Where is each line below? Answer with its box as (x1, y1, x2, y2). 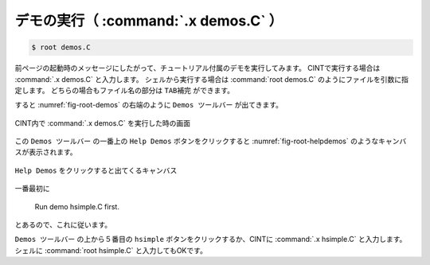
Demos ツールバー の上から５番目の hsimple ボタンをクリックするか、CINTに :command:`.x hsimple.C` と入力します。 (14, 235, 407, 244)
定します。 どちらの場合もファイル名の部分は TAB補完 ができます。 (14, 85, 235, 95)
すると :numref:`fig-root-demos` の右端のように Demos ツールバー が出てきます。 (14, 100, 283, 110)
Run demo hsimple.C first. (34, 201, 119, 211)
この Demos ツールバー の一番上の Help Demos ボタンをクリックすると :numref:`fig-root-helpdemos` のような (14, 136, 379, 146)
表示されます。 (28, 147, 77, 157)
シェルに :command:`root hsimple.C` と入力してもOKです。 (14, 245, 207, 255)
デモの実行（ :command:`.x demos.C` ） (14, 12, 283, 29)
